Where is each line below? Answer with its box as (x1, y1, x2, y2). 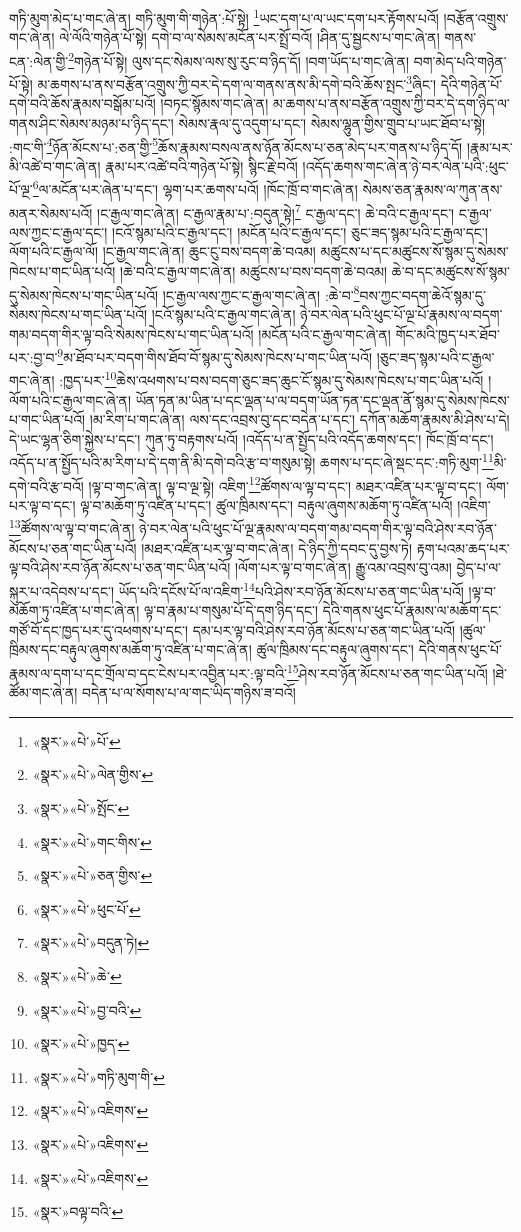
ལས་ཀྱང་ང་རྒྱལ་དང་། (9, 221, 108, 242)
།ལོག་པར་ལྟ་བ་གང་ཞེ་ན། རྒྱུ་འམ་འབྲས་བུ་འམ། (234, 557, 452, 578)
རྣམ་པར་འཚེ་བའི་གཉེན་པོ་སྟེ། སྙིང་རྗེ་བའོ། (105, 155, 298, 176)
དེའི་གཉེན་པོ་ (440, 73, 503, 94)
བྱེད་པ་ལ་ (456, 557, 501, 578)
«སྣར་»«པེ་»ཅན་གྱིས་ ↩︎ (32, 865, 153, 886)
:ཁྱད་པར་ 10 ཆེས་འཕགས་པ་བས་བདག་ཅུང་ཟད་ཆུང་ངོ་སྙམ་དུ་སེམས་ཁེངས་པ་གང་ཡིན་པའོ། (59, 367, 484, 390)
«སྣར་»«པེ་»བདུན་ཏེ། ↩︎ (32, 932, 150, 953)
